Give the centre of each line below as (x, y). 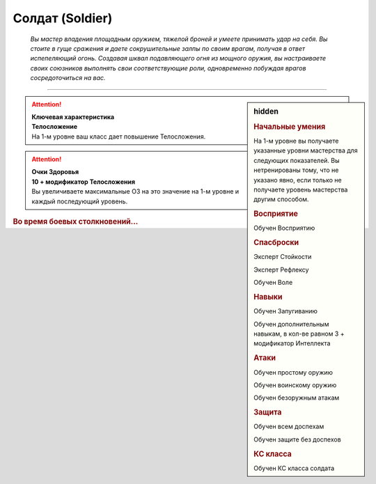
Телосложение (55, 127)
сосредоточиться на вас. (68, 78)
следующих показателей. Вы (297, 160)
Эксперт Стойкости (283, 257)
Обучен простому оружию (293, 372)
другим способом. (281, 199)
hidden (266, 111)
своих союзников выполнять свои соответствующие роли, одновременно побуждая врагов (168, 68)
